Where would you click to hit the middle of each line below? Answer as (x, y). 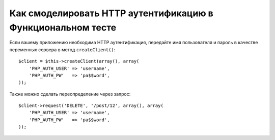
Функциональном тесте (63, 27)
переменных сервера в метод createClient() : (62, 49)
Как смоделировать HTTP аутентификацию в (111, 13)
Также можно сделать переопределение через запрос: (70, 94)
